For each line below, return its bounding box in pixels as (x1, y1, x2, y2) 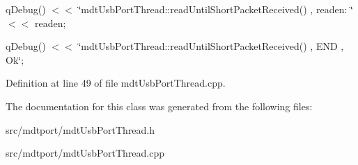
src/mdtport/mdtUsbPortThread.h (6, 122, 155, 137)
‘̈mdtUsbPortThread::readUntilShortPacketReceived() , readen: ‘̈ (78, 2, 353, 16)
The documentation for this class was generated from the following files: (6, 98, 313, 113)
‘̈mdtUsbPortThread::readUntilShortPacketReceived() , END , (78, 39, 344, 53)
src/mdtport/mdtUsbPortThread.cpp (6, 146, 165, 160)
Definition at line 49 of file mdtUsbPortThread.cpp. (6, 76, 226, 90)
